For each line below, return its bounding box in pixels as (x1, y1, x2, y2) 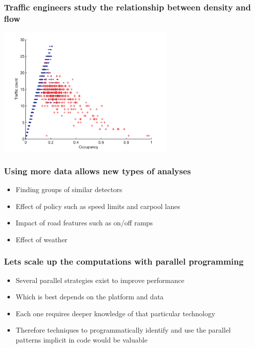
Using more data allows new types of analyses (4, 164, 191, 177)
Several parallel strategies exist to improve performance (15, 275, 185, 285)
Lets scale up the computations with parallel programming (4, 255, 244, 268)
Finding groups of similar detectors (15, 184, 123, 194)
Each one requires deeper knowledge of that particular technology (15, 308, 215, 318)
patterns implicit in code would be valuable (15, 334, 148, 345)
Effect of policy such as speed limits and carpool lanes (15, 201, 180, 211)
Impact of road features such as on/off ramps (15, 217, 153, 228)
